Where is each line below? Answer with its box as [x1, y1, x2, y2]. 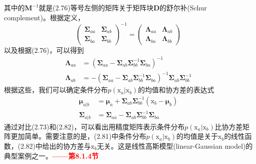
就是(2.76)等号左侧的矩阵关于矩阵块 [39, 2, 154, 12]
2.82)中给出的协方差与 [20, 140, 91, 151]
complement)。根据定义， [4, 12, 85, 22]
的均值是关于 [176, 131, 218, 141]
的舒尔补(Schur [159, 2, 207, 12]
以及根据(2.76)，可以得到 [4, 44, 84, 55]
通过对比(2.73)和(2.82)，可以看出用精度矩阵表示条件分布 [4, 121, 185, 131]
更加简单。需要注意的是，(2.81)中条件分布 [10, 131, 146, 141]
